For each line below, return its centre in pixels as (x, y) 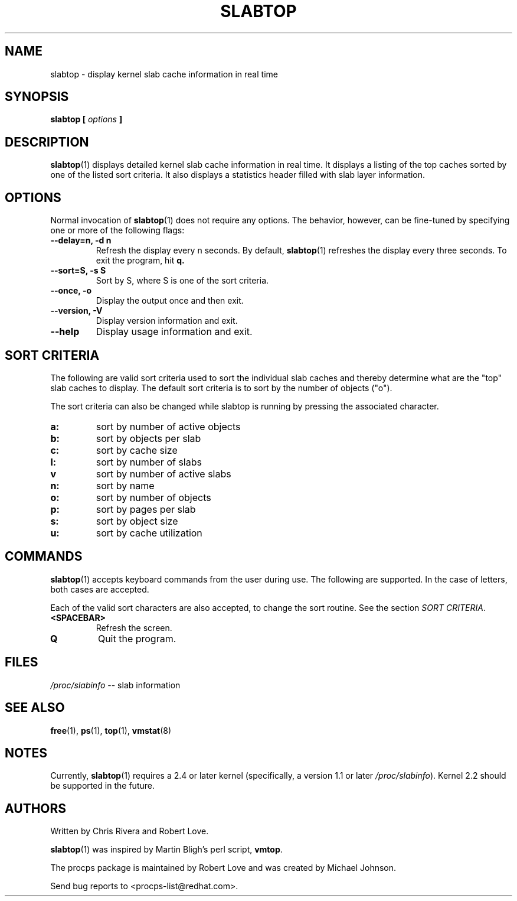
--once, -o (71, 291)
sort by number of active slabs (163, 474)
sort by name (125, 485)
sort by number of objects (153, 497)
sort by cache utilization (149, 533)
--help (65, 332)
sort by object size (137, 521)
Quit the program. (137, 638)
